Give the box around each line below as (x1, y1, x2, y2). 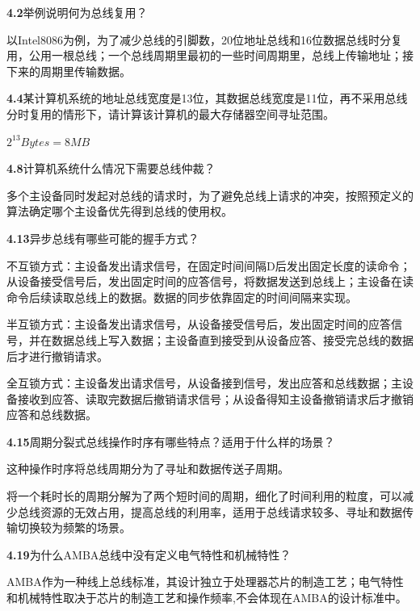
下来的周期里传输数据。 (6, 62, 131, 79)
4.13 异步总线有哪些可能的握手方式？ (6, 229, 199, 246)
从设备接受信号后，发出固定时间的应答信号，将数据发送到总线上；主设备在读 (6, 273, 414, 290)
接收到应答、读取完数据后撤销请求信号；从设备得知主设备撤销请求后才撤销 (17, 390, 414, 407)
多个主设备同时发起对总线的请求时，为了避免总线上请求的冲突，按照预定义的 (6, 186, 414, 203)
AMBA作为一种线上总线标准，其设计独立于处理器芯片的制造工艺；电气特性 (6, 573, 404, 590)
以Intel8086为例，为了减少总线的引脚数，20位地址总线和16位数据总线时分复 (6, 31, 402, 48)
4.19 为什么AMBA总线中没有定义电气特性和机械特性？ (6, 546, 292, 563)
